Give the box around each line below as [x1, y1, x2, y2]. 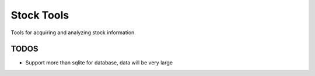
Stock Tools [10, 9, 69, 21]
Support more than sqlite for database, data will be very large [25, 59, 173, 66]
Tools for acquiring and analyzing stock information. [10, 29, 136, 36]
